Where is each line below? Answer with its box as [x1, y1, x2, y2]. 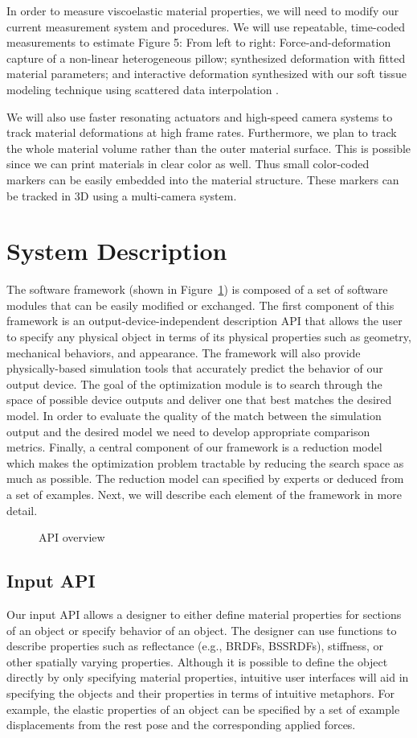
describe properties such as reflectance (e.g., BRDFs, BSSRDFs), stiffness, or [6, 637, 384, 654]
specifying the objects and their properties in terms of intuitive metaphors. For [6, 684, 395, 701]
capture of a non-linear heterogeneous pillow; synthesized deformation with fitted [6, 49, 406, 66]
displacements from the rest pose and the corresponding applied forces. [6, 716, 356, 733]
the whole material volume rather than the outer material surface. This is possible [6, 139, 411, 156]
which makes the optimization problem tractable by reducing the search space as [6, 454, 404, 471]
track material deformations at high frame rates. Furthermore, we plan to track [6, 124, 397, 141]
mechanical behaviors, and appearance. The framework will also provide [6, 344, 361, 361]
